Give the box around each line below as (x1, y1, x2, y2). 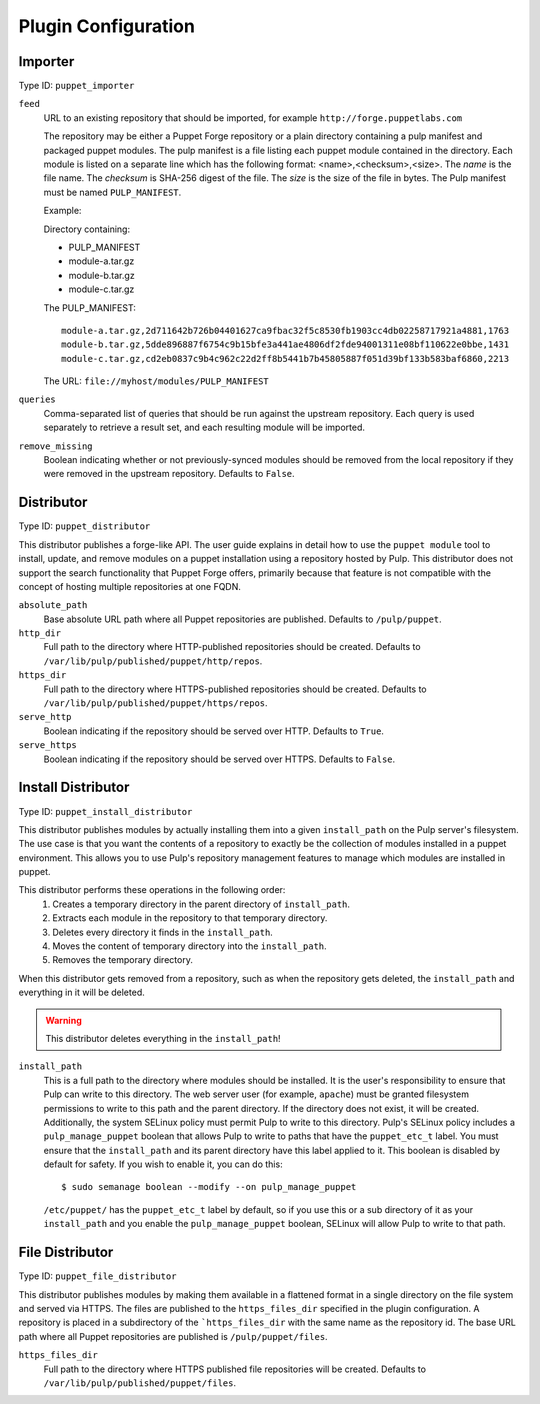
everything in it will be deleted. (18, 986, 145, 999)
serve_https (18, 740, 77, 751)
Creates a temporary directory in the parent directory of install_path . (52, 898, 350, 910)
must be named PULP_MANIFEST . (43, 186, 182, 198)
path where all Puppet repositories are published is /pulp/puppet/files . (18, 1330, 329, 1342)
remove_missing (18, 440, 94, 452)
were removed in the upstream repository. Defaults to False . (43, 468, 295, 480)
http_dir (18, 628, 62, 639)
